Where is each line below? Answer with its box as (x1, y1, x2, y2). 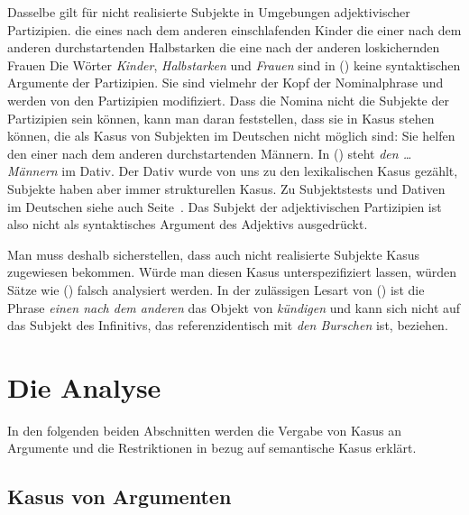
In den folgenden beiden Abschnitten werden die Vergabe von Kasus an (7, 420, 402, 439)
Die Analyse (7, 368, 161, 405)
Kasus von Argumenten (7, 483, 232, 510)
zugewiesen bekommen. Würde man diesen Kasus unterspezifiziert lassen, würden (7, 262, 457, 281)
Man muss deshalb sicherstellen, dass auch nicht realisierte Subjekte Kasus (7, 244, 420, 263)
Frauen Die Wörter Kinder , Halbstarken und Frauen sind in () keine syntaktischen (7, 55, 461, 74)
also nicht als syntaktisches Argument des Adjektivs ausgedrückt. (7, 215, 368, 234)
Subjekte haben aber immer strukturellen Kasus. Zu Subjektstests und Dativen (7, 179, 446, 198)
